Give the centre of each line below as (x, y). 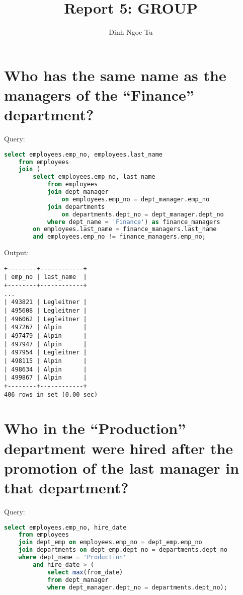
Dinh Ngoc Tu (131, 32)
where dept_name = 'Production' (72, 557)
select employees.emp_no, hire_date (65, 527)
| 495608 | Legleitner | (46, 311)
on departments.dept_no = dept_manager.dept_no (143, 214)
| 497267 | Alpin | (46, 327)
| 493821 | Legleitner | (46, 302)
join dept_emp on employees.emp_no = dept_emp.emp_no (110, 542)
